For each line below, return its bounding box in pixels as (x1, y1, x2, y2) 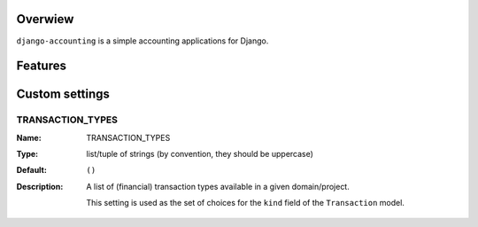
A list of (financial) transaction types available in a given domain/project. (86, 181, 350, 192)
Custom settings (16, 87, 111, 102)
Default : (16, 165, 48, 176)
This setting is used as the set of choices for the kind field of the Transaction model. (86, 198, 405, 208)
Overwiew (16, 12, 74, 27)
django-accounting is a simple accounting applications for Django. (16, 35, 269, 46)
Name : (16, 132, 42, 143)
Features (16, 59, 66, 74)
